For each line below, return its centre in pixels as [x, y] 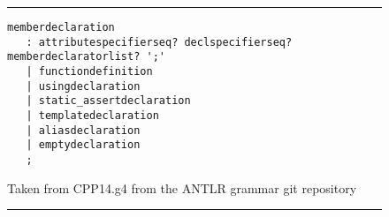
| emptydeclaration [83, 145]
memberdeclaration [61, 27]
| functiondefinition [89, 71]
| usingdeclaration [83, 86]
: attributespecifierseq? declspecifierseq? [159, 42]
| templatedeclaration [92, 115]
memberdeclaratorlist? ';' [86, 57]
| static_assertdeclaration [108, 101]
